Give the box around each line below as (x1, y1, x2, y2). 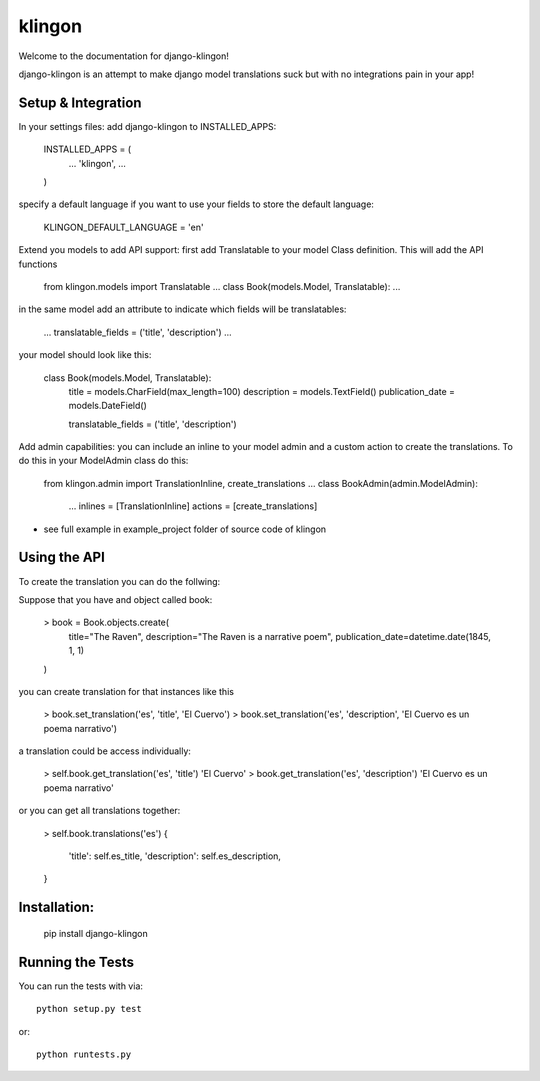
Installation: (18, 899, 95, 916)
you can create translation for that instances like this (18, 685, 235, 697)
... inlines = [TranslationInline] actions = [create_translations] (68, 500, 318, 512)
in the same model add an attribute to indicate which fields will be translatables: (18, 303, 347, 315)
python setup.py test (36, 1003, 142, 1015)
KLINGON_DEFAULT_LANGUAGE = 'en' (43, 221, 204, 233)
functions (18, 258, 58, 270)
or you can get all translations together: (18, 805, 181, 817)
